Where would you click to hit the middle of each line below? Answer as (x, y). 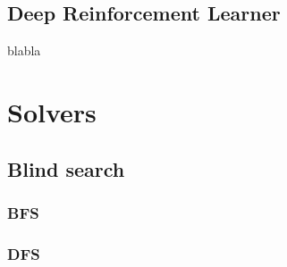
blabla (24, 50)
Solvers (52, 111)
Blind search (66, 168)
